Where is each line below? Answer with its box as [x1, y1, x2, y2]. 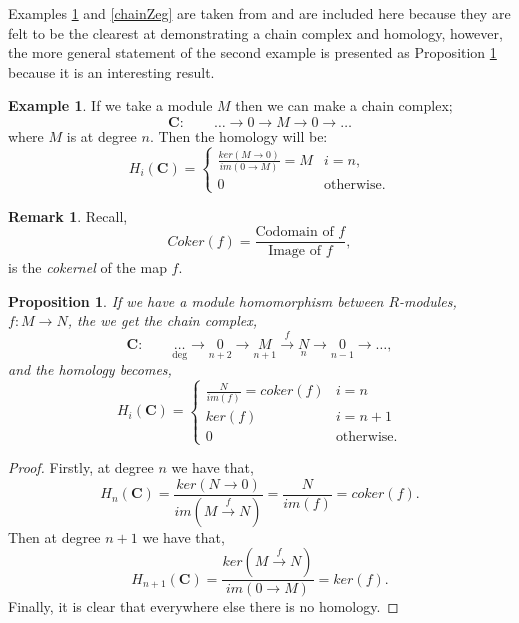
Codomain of [255, 225, 334, 240]
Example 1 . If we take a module [8, 95, 213, 116]
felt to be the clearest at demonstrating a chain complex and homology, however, [8, 22, 503, 43]
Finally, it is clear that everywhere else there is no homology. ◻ [8, 596, 399, 617]
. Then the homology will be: [149, 125, 328, 146]
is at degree [66, 125, 137, 146]
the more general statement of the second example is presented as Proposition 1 [8, 42, 497, 63]
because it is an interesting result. [8, 61, 215, 82]
